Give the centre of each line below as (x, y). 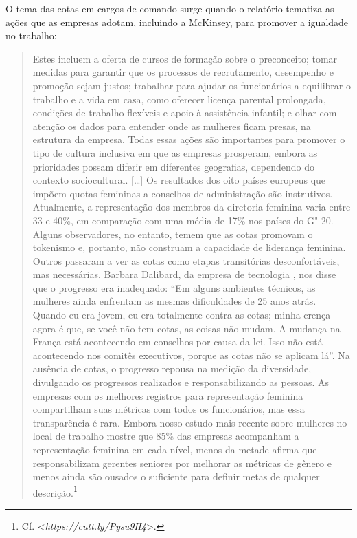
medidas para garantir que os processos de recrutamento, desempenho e (183, 72)
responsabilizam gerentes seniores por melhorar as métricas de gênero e (182, 463)
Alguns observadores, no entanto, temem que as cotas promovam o (173, 234)
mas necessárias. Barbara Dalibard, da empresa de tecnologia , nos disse (184, 274)
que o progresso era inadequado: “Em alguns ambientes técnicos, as (174, 287)
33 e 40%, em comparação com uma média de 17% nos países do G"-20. (183, 220)
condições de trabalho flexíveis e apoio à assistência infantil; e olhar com (185, 112)
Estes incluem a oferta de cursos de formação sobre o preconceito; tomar (185, 58)
